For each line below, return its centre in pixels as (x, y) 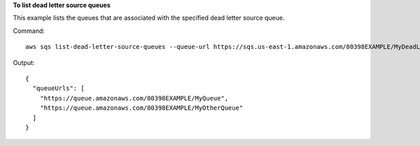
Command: (29, 31)
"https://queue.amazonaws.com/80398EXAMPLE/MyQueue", (134, 98)
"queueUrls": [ (58, 88)
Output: (24, 62)
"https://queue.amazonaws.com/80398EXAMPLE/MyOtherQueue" (141, 108)
